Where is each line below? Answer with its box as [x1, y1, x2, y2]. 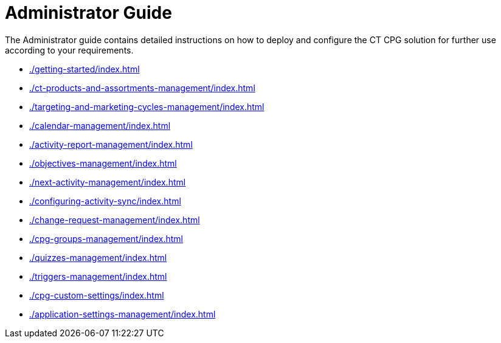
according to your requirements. [5, 44, 134, 55]
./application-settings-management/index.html [29, 308, 216, 319]
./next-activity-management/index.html [29, 176, 186, 187]
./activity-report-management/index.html [29, 139, 193, 150]
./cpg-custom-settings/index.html [29, 289, 164, 300]
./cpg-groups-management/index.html [29, 233, 183, 244]
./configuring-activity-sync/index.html [29, 195, 181, 206]
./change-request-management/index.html [29, 214, 200, 225]
